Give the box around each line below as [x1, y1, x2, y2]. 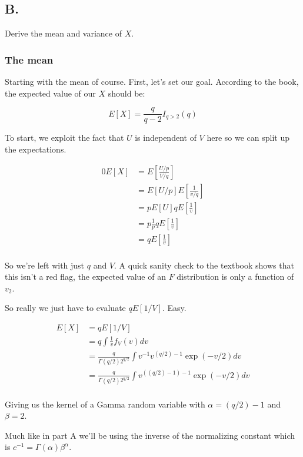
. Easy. [162, 302, 187, 314]
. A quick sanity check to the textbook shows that [114, 259, 294, 271]
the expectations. [5, 143, 66, 155]
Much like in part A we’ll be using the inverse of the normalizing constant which [5, 429, 295, 441]
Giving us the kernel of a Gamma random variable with [5, 398, 205, 410]
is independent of [135, 131, 197, 144]
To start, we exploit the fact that [5, 131, 124, 144]
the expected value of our [5, 87, 96, 99]
